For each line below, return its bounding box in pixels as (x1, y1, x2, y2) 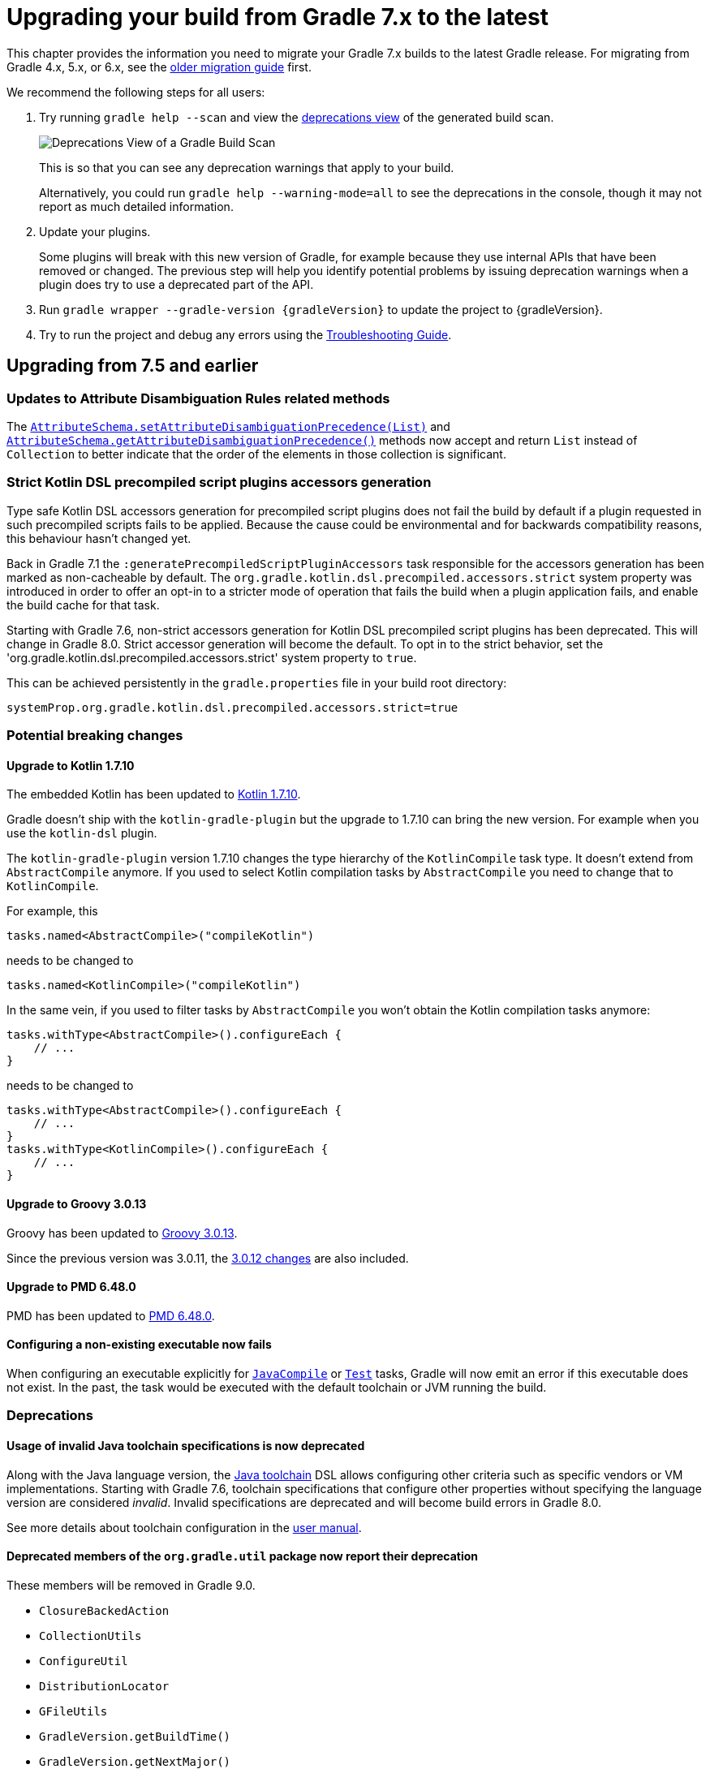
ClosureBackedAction (39, 1603, 170, 1617)
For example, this (6, 904, 98, 919)
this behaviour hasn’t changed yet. (6, 531, 191, 545)
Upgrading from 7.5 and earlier (6, 355, 259, 377)
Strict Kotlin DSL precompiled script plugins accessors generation (6, 474, 432, 491)
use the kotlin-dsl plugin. (6, 826, 157, 841)
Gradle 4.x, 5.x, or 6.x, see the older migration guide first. (6, 59, 312, 74)
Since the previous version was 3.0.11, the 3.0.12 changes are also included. (6, 1250, 409, 1265)
